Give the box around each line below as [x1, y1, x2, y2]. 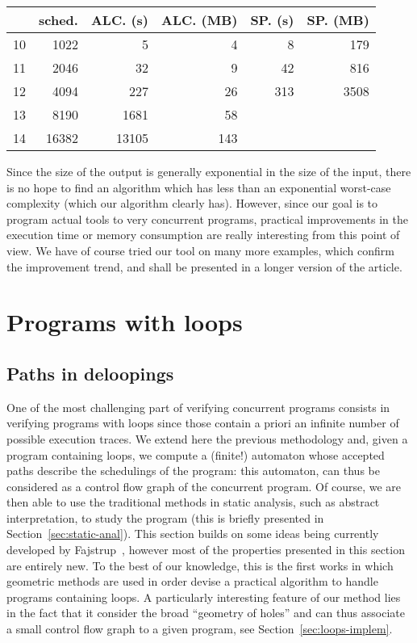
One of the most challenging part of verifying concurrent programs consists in [6, 398, 390, 415]
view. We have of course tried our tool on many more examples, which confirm [6, 242, 394, 258]
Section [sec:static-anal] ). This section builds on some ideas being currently [6, 525, 379, 542]
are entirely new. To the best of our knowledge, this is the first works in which [6, 557, 394, 574]
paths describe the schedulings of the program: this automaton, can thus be [6, 462, 380, 479]
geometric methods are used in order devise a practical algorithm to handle [6, 573, 378, 590]
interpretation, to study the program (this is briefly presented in [6, 509, 324, 526]
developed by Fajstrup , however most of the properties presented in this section [6, 541, 405, 558]
